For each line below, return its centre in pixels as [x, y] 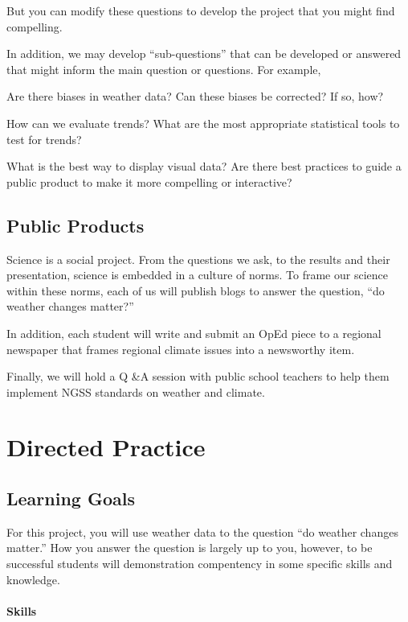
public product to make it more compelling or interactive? [149, 181]
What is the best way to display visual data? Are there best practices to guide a [204, 166]
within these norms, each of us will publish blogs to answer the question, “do [196, 290]
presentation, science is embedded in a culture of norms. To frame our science [197, 275]
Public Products [75, 225]
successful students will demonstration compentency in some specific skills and [200, 564]
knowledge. [33, 579]
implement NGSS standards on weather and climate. [136, 391]
